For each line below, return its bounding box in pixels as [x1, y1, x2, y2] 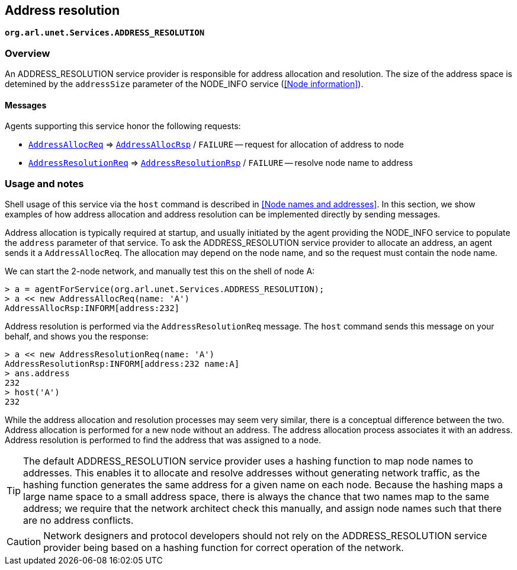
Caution [7, 536, 41, 548]
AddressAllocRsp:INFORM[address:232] [5, 303, 180, 313]
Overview [5, 47, 50, 59]
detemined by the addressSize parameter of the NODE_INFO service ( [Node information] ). [5, 79, 364, 89]
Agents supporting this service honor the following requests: [5, 121, 241, 132]
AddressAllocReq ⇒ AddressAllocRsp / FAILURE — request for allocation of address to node [28, 139, 404, 150]
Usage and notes [5, 177, 84, 190]
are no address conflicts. [23, 514, 134, 527]
